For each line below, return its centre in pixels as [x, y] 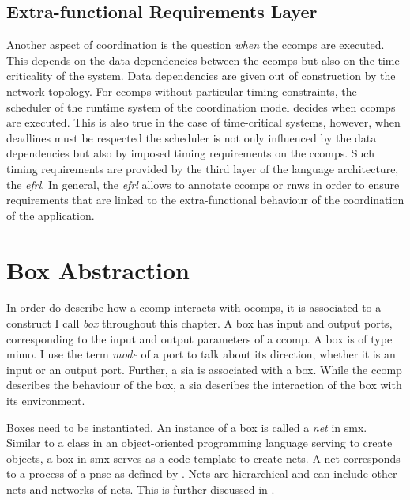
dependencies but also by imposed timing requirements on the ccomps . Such [190, 153]
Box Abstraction [98, 269]
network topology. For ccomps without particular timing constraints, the [182, 91]
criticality [30, 76]
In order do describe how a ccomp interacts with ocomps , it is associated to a [194, 307]
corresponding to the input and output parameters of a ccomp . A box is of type [199, 338]
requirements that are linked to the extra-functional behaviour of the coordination [205, 200]
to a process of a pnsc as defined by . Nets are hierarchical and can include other [202, 473]
